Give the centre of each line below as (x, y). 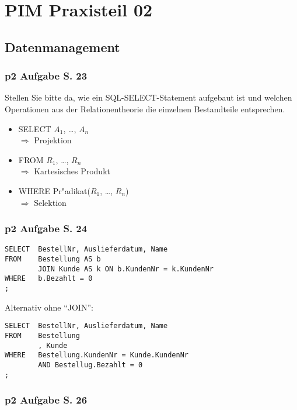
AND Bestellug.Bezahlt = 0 (90, 365)
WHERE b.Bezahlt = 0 (49, 279)
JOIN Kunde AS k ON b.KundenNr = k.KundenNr (126, 269)
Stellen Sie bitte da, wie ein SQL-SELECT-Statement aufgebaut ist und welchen (148, 97)
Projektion (53, 140)
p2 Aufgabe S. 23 (46, 76)
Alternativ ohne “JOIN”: (49, 307)
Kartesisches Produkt (72, 171)
